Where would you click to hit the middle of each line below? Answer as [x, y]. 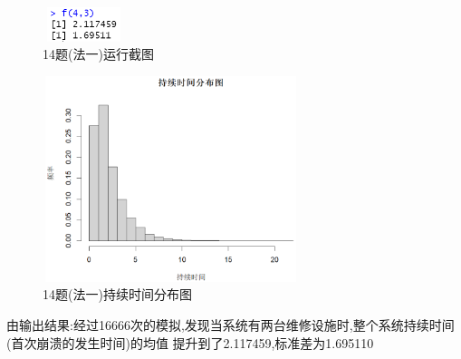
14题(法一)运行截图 [98, 54]
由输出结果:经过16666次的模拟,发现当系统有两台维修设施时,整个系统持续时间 [230, 324]
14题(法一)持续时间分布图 [117, 294]
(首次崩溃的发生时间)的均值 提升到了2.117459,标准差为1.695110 [190, 342]
